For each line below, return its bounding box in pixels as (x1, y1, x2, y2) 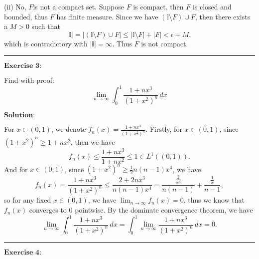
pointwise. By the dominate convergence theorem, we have (75, 205, 253, 215)
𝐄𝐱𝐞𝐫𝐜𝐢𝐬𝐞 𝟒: (4, 249, 42, 257)
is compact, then (133, 1, 184, 11)
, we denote (51, 124, 86, 134)
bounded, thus (4, 11, 48, 21)
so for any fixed (4, 195, 51, 205)
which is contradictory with (4, 38, 88, 48)
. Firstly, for (145, 124, 182, 134)
